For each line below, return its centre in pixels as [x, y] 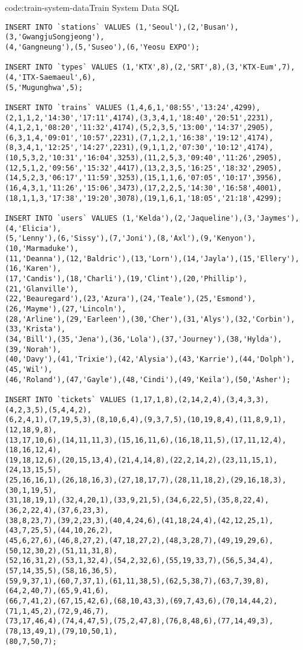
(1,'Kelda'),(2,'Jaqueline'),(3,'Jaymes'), [210, 219]
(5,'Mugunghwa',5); [44, 87]
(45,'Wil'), [29, 369]
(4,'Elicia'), [33, 228]
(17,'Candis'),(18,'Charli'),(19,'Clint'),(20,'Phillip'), [126, 279]
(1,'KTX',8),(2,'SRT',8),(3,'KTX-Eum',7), [208, 67]
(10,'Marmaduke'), [42, 249]
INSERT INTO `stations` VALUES [68, 27]
